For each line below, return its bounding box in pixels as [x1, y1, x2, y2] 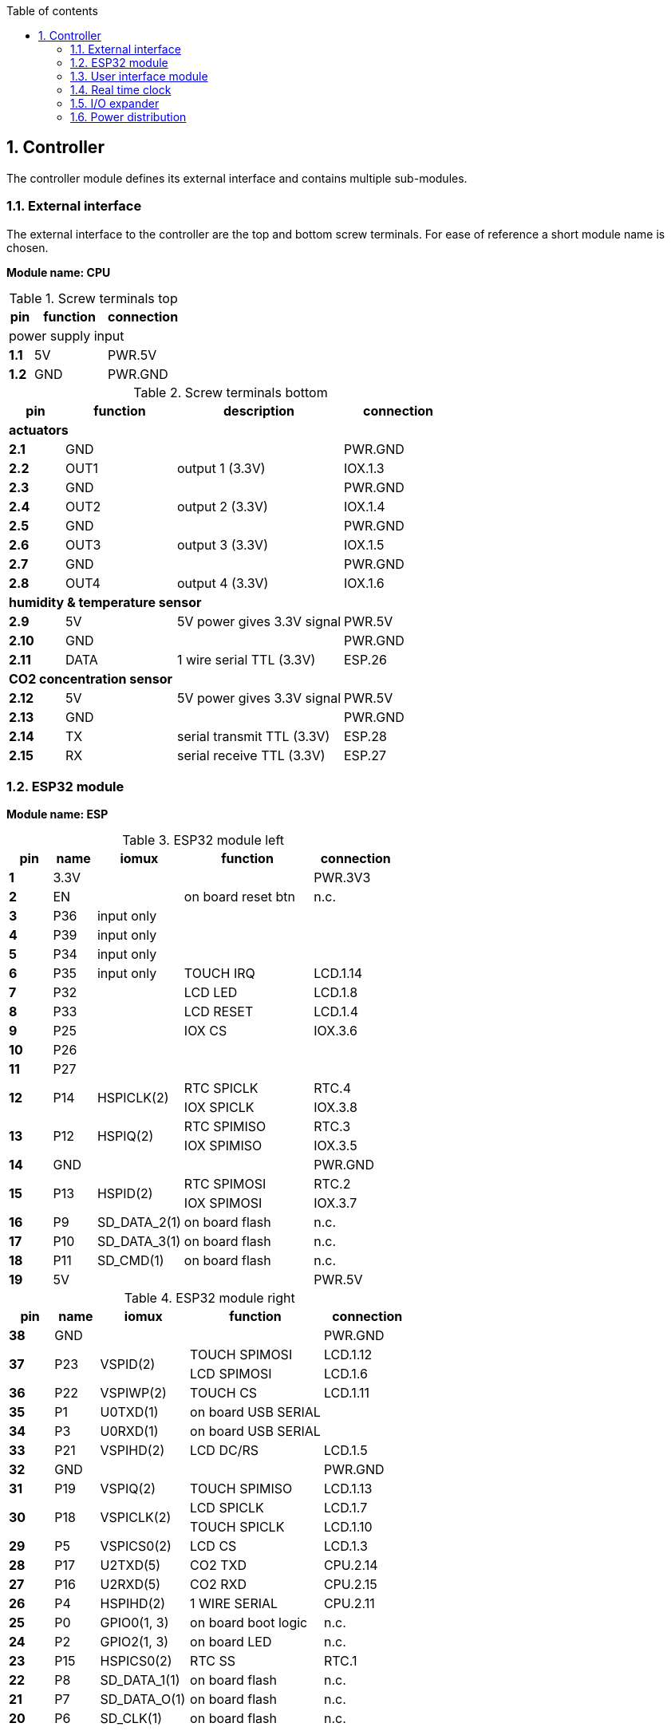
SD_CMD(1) [97, 1252, 164, 1269]
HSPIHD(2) [100, 1595, 166, 1612]
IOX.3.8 [314, 1099, 357, 1116]
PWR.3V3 [314, 869, 371, 886]
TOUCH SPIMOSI [190, 1347, 293, 1363]
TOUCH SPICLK [190, 1519, 285, 1536]
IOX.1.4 [344, 498, 385, 515]
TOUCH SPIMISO [190, 1481, 293, 1497]
